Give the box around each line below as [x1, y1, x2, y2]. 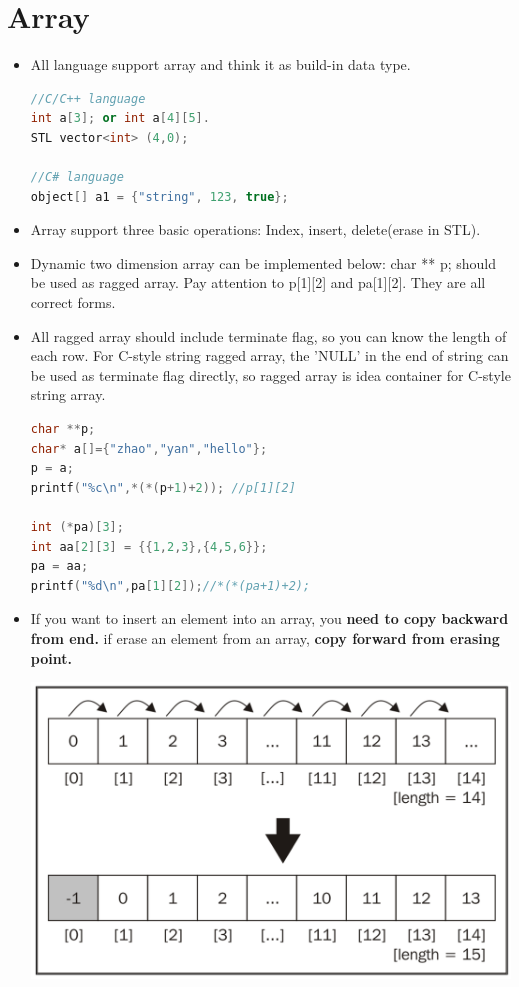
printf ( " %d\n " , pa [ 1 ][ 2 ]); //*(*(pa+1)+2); [30, 578, 311, 593]
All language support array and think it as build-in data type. [30, 54, 411, 75]
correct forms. [30, 292, 116, 313]
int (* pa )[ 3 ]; [30, 520, 124, 534]
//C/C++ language [30, 91, 146, 106]
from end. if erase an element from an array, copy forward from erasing [30, 627, 500, 648]
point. [30, 647, 72, 668]
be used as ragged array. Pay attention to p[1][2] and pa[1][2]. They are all [30, 272, 486, 293]
